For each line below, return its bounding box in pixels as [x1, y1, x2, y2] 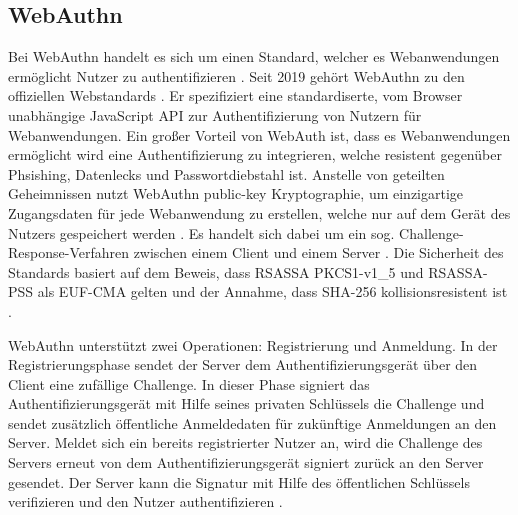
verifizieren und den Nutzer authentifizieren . [8, 491, 283, 512]
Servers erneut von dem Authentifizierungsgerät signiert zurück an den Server [8, 452, 484, 473]
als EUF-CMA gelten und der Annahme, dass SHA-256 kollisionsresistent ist [37, 281, 508, 302]
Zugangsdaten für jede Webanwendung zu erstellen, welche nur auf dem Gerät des [8, 202, 511, 223]
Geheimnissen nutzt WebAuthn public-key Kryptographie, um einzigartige [8, 183, 464, 204]
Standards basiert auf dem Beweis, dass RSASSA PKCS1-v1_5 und [8, 261, 424, 282]
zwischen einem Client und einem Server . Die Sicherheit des [133, 242, 504, 263]
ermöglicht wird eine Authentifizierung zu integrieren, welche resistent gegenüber [8, 144, 502, 165]
